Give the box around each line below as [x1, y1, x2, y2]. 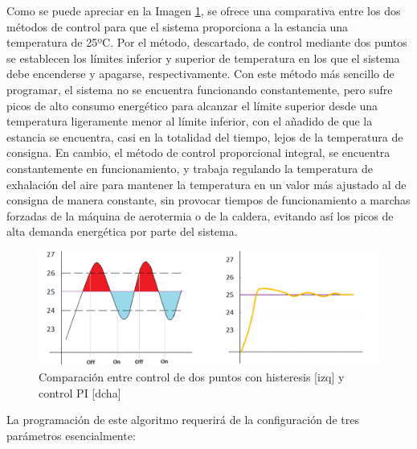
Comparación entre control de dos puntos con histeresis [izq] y [39, 368, 345, 385]
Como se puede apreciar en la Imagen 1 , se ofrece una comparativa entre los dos [6, 2, 401, 19]
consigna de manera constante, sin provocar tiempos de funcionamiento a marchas [6, 192, 411, 208]
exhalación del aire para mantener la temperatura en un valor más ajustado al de [6, 175, 407, 192]
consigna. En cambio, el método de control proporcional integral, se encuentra [6, 144, 390, 161]
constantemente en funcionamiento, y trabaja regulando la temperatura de [6, 159, 374, 176]
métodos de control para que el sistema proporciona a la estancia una [6, 18, 349, 35]
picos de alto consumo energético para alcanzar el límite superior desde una [6, 97, 378, 113]
